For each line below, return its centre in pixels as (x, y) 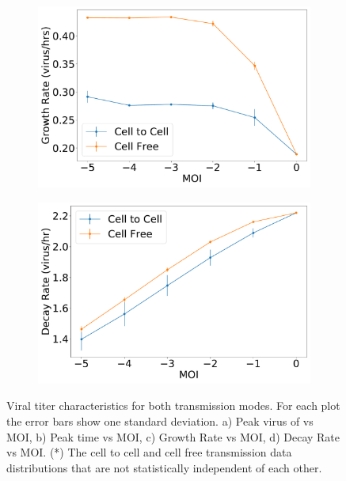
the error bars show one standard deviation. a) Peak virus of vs (160, 421)
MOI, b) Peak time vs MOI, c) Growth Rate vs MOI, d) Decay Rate (173, 436)
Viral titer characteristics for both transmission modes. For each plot (173, 405)
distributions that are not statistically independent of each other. (164, 467)
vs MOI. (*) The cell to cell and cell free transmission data (149, 452)
